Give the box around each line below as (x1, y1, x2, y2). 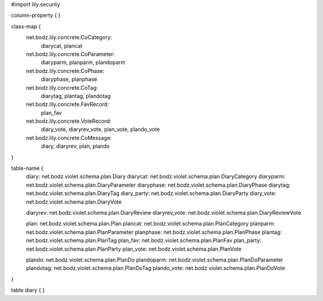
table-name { (11, 165, 44, 172)
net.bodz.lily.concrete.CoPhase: (26, 67, 105, 74)
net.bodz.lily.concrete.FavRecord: (26, 101, 109, 108)
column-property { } (11, 12, 61, 19)
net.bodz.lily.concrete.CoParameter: (26, 50, 115, 57)
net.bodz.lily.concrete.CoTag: (26, 84, 98, 91)
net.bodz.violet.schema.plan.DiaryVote (26, 198, 122, 205)
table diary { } (11, 287, 45, 294)
